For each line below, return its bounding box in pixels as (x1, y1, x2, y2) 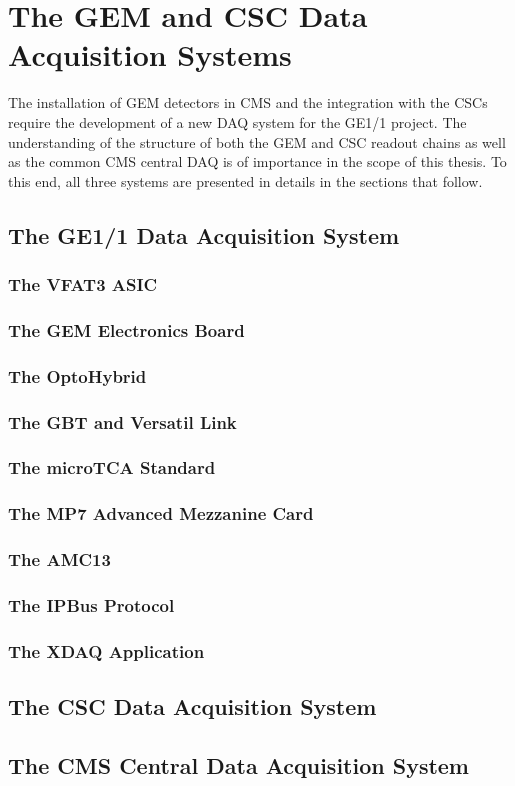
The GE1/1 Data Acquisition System (8, 219, 400, 250)
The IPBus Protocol (8, 592, 175, 617)
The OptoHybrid (8, 363, 147, 388)
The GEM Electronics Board (8, 317, 245, 342)
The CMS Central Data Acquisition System (8, 749, 469, 780)
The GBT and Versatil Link (8, 409, 237, 434)
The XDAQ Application (8, 638, 205, 663)
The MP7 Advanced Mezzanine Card (8, 501, 314, 526)
